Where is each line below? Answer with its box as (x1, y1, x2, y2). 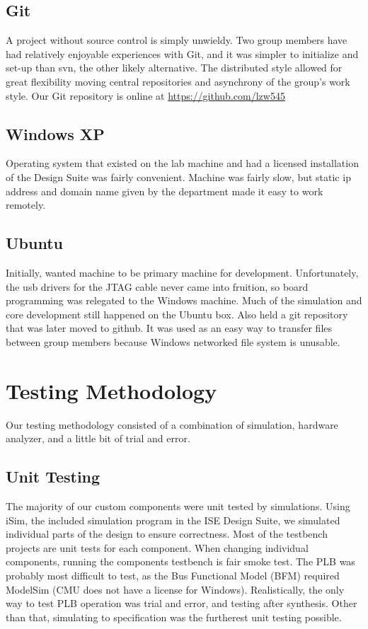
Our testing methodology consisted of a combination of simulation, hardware (6, 417, 338, 432)
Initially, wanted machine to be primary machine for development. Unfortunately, (6, 265, 359, 279)
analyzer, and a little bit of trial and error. (6, 431, 190, 446)
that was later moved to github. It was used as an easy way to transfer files (6, 321, 333, 335)
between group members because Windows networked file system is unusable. (6, 334, 340, 349)
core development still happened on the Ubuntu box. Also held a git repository (6, 306, 348, 321)
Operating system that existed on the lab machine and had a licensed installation (6, 156, 359, 171)
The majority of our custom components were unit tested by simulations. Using (6, 499, 350, 514)
